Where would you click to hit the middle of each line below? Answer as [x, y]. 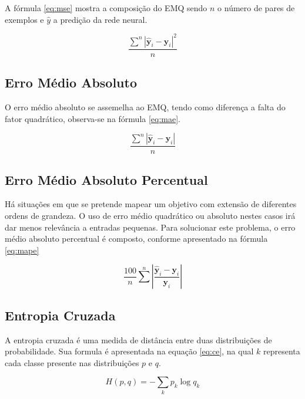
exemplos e [24, 19]
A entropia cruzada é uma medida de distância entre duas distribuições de [138, 339]
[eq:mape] [22, 250]
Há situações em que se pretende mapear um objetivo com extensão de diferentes [151, 204]
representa [281, 351]
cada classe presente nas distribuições [72, 362]
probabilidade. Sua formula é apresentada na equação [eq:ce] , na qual [129, 351]
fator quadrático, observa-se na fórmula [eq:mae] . [93, 118]
